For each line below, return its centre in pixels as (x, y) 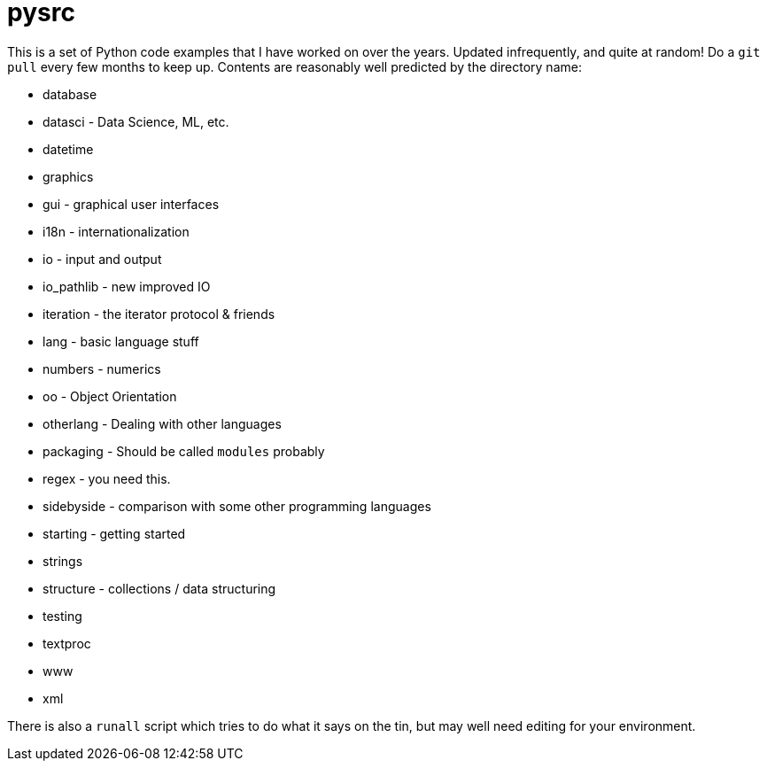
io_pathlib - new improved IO (127, 286)
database (70, 94)
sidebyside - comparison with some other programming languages (237, 506)
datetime (68, 149)
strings (63, 561)
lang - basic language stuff (121, 341)
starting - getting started (114, 533)
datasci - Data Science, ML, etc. (136, 121)
